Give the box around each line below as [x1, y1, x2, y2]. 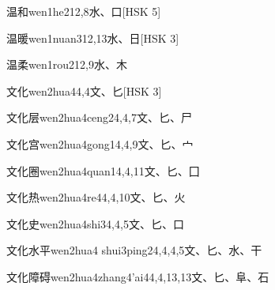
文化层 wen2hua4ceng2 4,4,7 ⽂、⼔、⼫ [6, 109, 192, 126]
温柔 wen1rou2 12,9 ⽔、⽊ [6, 56, 127, 73]
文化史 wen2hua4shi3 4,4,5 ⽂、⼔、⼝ [6, 215, 184, 232]
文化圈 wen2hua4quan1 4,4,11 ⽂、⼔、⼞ [6, 162, 200, 179]
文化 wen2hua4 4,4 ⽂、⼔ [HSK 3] [6, 82, 162, 99]
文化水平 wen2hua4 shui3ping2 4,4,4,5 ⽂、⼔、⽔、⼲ [6, 242, 262, 258]
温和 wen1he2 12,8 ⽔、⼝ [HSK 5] [6, 3, 161, 19]
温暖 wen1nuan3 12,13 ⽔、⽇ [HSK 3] [6, 29, 179, 46]
